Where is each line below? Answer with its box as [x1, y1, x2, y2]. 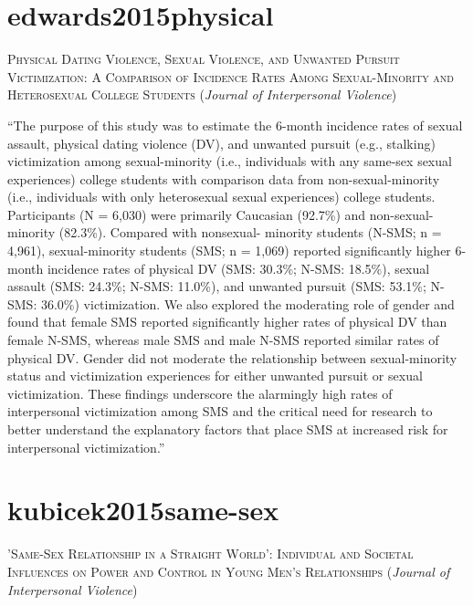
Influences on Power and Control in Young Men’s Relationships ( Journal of [7, 561, 450, 580]
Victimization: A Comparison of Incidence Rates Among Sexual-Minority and [7, 67, 454, 86]
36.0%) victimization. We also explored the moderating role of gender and [40, 294, 455, 313]
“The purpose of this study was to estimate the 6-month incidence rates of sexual [7, 115, 463, 134]
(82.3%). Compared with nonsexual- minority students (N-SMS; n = [58, 223, 442, 242]
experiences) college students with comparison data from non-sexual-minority [7, 169, 440, 188]
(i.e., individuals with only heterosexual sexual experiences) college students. [7, 187, 436, 206]
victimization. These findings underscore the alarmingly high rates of [7, 383, 393, 402]
